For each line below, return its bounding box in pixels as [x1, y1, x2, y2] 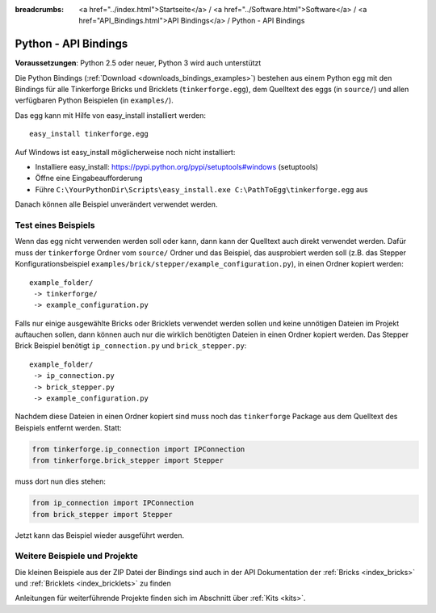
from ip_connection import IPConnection [31, 498, 194, 508]
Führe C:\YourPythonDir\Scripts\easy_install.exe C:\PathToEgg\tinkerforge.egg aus [35, 184, 368, 194]
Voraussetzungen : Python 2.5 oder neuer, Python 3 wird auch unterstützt [15, 58, 262, 68]
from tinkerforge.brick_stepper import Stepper [31, 456, 224, 465]
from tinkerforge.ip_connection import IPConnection [31, 444, 245, 454]
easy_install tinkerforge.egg [29, 129, 149, 139]
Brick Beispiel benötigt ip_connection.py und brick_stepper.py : [15, 341, 247, 351]
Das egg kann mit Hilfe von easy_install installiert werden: [15, 110, 206, 120]
